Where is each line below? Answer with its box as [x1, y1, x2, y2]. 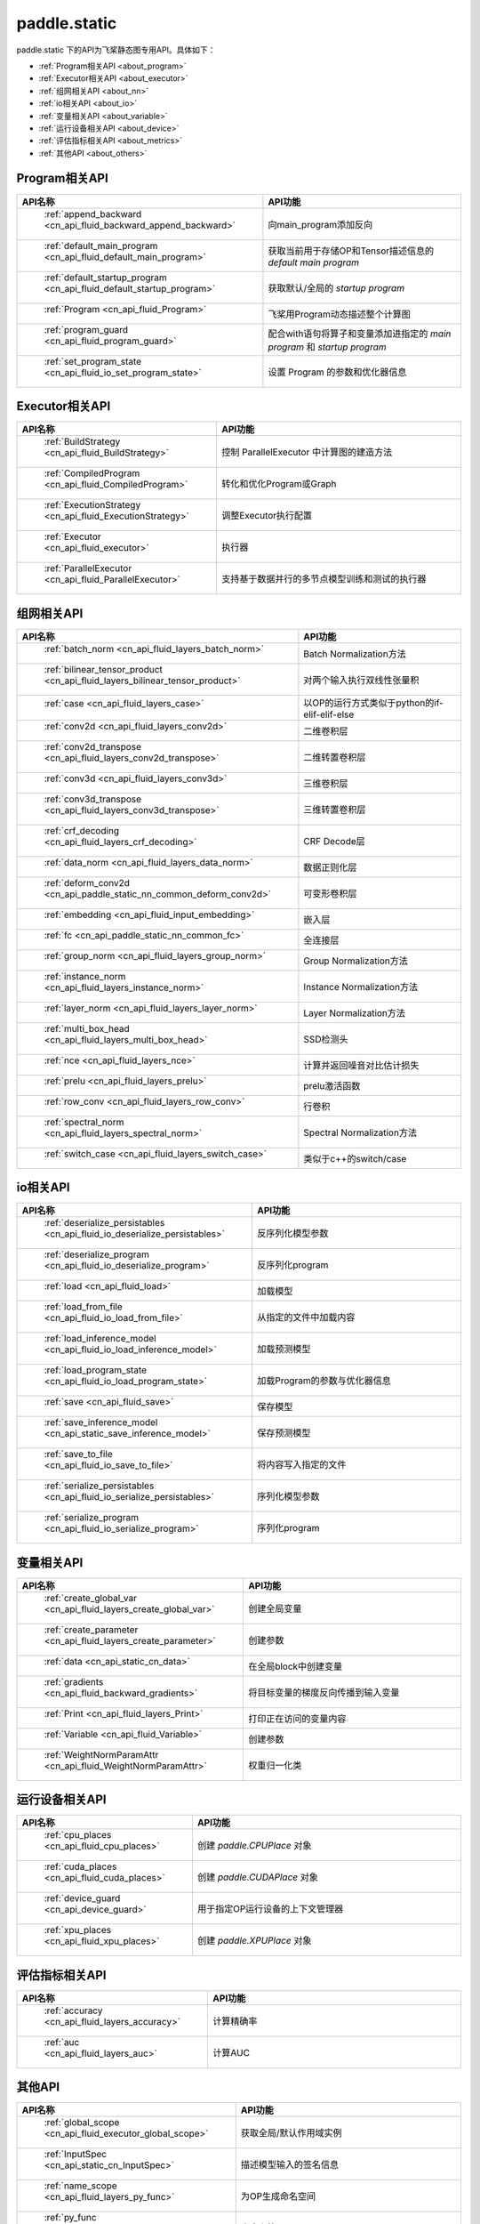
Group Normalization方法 [303, 955, 409, 967]
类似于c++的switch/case [303, 1152, 407, 1164]
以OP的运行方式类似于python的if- [303, 697, 444, 709]
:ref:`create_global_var [44, 1591, 138, 1604]
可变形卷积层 [303, 887, 357, 899]
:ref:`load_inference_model [44, 1333, 156, 1345]
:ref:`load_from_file [44, 1301, 124, 1313]
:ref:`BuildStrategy [44, 436, 121, 448]
